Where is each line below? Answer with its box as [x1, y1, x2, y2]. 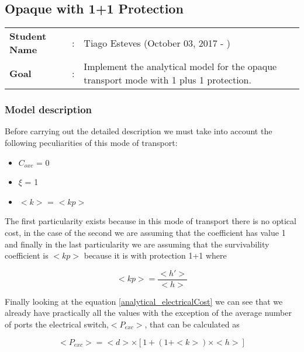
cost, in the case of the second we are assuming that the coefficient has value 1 [5, 226, 286, 238]
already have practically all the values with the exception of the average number [5, 306, 292, 319]
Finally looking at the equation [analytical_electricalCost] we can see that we [5, 295, 283, 307]
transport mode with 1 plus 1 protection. [84, 73, 251, 87]
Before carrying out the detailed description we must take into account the [5, 125, 272, 137]
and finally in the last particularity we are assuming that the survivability [5, 238, 270, 250]
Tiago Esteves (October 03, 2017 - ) [84, 36, 230, 50]
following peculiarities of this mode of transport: [5, 137, 178, 149]
